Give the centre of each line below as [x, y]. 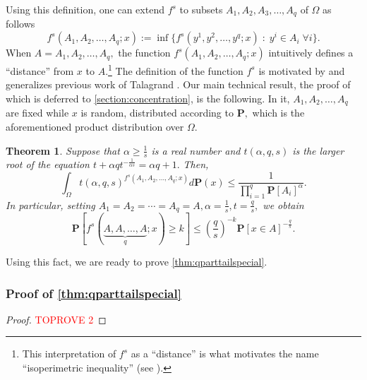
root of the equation [48, 164]
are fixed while [37, 113]
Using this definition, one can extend [85, 9]
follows [20, 24]
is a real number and [196, 150]
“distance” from [40, 70]
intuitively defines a [311, 53]
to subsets [201, 9]
